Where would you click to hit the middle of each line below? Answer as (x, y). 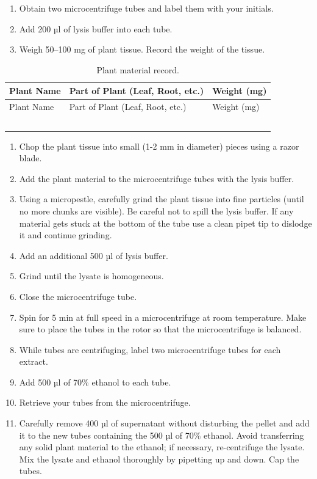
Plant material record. (138, 69)
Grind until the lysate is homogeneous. (91, 276)
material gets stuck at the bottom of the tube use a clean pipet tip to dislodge (166, 223)
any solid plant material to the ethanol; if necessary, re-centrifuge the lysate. (162, 447)
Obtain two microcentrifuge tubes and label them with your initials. (146, 8)
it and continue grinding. (66, 235)
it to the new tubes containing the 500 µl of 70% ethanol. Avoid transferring (162, 435)
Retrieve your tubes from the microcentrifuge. (105, 402)
